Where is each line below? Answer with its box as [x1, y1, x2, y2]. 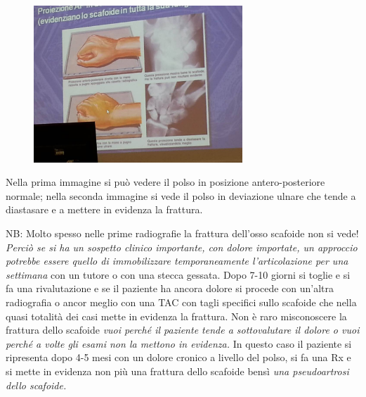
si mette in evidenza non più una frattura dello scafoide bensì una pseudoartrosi [6, 363, 349, 378]
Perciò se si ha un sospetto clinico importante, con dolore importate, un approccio [6, 239, 358, 254]
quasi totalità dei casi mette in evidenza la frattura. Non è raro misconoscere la [6, 308, 347, 323]
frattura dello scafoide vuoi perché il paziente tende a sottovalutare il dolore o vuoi [6, 322, 360, 337]
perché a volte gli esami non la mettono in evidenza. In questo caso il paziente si [6, 336, 352, 351]
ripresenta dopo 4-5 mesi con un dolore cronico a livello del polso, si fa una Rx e [6, 350, 351, 365]
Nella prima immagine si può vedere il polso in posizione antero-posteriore [6, 175, 325, 189]
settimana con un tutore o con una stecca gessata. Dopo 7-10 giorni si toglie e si [6, 267, 351, 282]
